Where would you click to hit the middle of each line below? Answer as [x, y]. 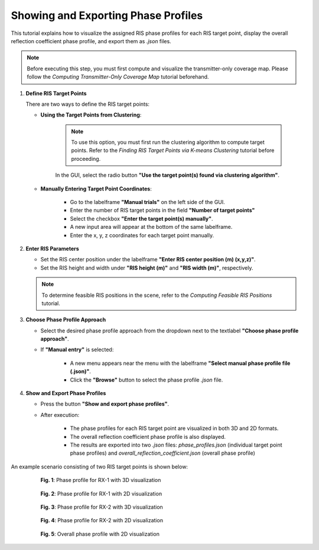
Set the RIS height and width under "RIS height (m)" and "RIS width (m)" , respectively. [147, 268]
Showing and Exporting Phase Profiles [107, 15]
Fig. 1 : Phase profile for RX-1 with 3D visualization [101, 480]
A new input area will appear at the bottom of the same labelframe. [151, 227]
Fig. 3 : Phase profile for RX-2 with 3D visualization [102, 507]
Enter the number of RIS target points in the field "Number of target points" [162, 211]
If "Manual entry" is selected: [77, 350]
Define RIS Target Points [56, 93]
